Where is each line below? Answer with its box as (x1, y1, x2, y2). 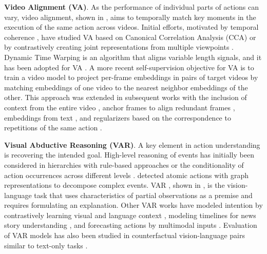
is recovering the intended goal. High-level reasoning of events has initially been (4, 149, 254, 160)
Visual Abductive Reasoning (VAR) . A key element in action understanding (4, 139, 260, 150)
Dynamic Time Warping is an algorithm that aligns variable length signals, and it (4, 51, 262, 62)
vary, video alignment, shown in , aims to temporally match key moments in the (4, 11, 256, 22)
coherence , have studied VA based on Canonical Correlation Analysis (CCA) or (4, 31, 256, 42)
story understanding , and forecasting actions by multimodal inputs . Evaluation (4, 220, 257, 230)
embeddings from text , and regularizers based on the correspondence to (4, 112, 231, 123)
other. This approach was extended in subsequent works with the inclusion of (4, 92, 247, 103)
